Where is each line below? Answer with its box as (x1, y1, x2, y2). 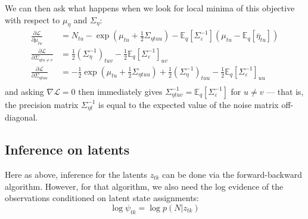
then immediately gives (78, 85, 163, 97)
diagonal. (5, 111, 38, 124)
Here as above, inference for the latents (5, 168, 148, 180)
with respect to (5, 13, 60, 26)
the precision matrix (5, 98, 79, 110)
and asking (5, 85, 44, 97)
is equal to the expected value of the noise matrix (98, 98, 279, 110)
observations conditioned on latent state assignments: (5, 192, 199, 204)
